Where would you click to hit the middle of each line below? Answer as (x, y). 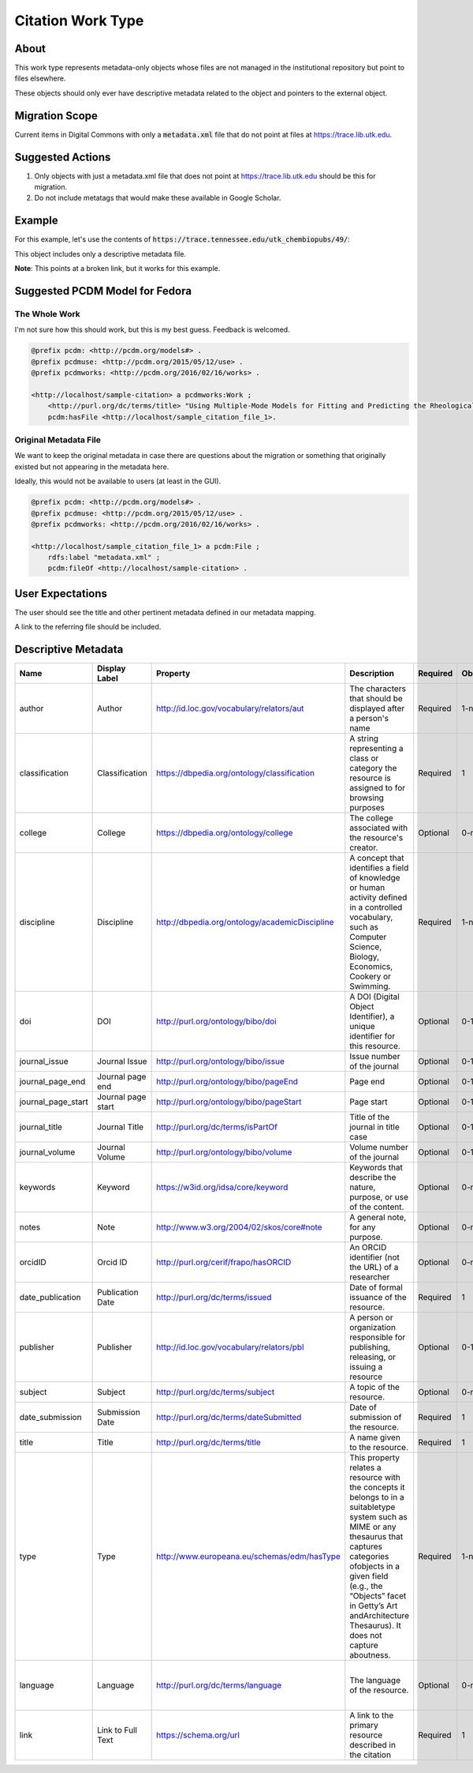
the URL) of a (374, 1268)
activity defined (378, 898)
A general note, (378, 1218)
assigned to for (378, 788)
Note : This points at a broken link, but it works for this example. (117, 269)
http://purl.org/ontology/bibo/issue (221, 1061)
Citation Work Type (79, 21)
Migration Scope (56, 116)
